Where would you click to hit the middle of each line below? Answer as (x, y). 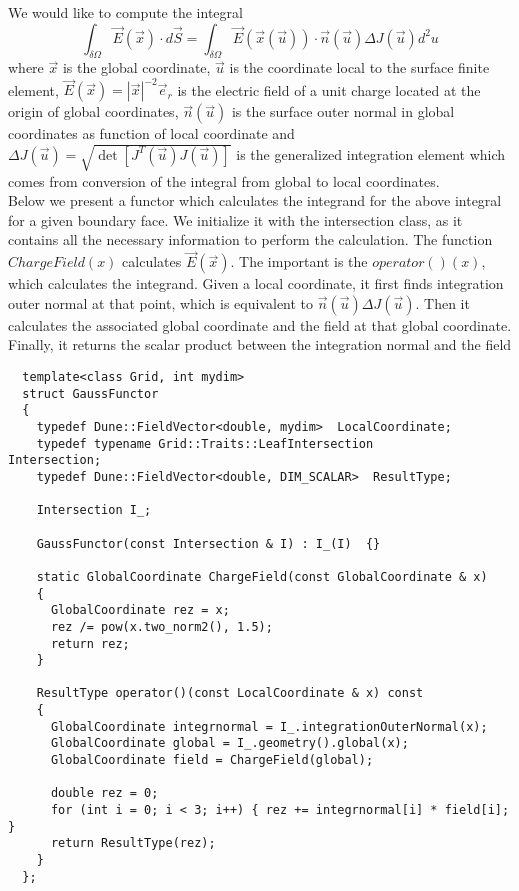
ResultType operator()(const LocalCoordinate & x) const (230, 693)
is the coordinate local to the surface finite (359, 67)
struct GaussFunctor (90, 393)
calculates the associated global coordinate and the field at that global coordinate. (260, 324)
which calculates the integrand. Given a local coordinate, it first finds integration (256, 283)
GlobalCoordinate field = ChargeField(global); (212, 760)
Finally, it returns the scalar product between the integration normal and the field (260, 344)
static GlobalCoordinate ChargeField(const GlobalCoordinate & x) (262, 576)
